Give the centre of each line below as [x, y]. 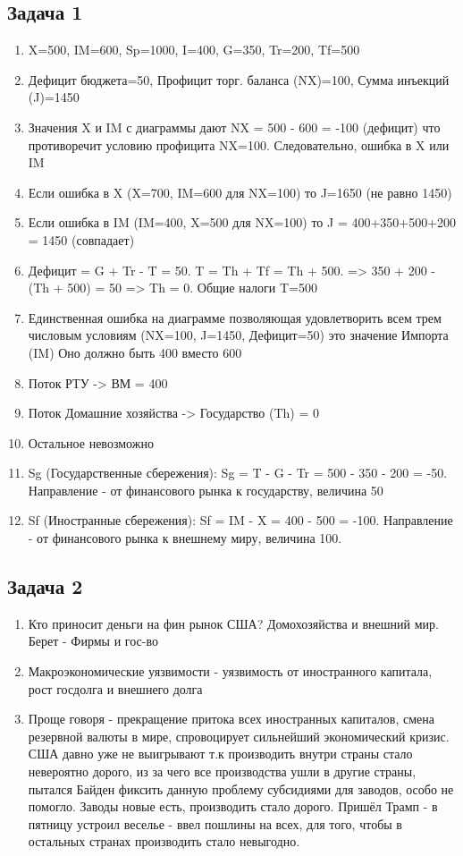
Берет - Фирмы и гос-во [93, 641]
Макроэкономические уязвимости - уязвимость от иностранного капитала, [230, 671]
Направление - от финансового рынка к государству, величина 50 [206, 490]
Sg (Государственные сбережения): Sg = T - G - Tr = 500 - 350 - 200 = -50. [238, 473]
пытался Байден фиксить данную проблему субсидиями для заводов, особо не [241, 788]
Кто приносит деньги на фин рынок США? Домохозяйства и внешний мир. [233, 623]
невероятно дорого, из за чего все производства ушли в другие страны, [222, 771]
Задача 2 [45, 586]
